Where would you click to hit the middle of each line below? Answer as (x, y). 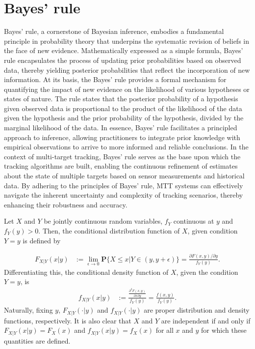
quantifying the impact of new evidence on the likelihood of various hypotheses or (127, 89)
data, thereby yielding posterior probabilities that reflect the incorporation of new (127, 70)
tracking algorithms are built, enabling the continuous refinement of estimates (121, 166)
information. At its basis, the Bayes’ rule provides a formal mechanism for (115, 79)
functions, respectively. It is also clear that (68, 320)
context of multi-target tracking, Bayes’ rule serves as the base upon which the (122, 156)
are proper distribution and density (197, 310)
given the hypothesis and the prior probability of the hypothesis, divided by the (124, 118)
